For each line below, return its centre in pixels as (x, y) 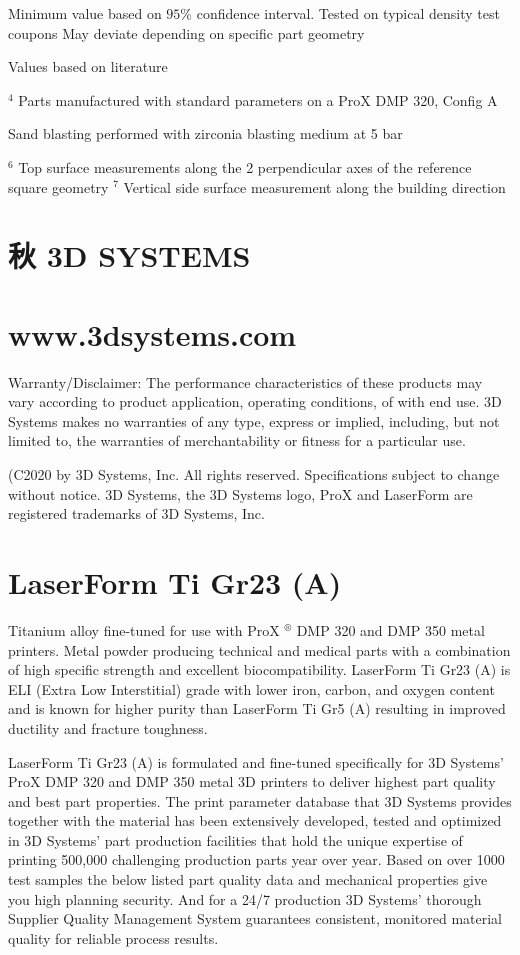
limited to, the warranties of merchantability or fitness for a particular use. (237, 440)
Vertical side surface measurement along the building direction (314, 186)
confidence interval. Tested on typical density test (348, 13)
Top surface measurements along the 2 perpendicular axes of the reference (245, 166)
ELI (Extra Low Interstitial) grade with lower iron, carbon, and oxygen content (251, 688)
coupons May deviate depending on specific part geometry (186, 32)
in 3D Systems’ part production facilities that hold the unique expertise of (235, 839)
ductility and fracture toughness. (108, 727)
